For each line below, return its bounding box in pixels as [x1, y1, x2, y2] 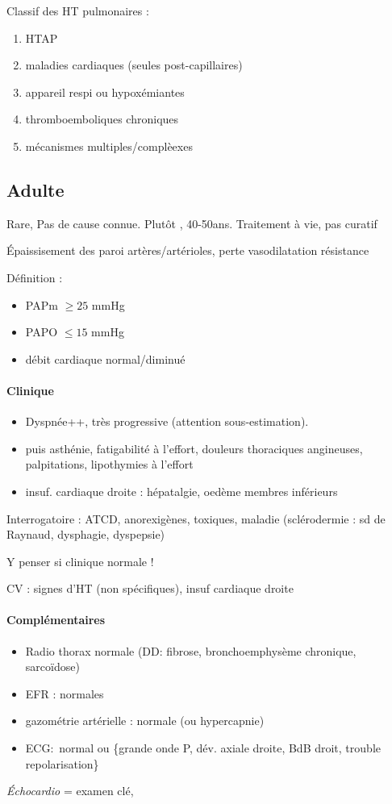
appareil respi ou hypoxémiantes [25, 83, 185, 100]
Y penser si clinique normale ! [6, 552, 154, 569]
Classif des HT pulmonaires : [6, 2, 149, 19]
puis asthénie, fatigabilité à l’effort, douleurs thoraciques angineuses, [25, 439, 363, 456]
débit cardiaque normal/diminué [25, 350, 186, 367]
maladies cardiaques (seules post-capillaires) [25, 56, 243, 73]
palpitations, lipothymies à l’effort [25, 456, 194, 473]
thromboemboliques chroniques [25, 110, 179, 127]
